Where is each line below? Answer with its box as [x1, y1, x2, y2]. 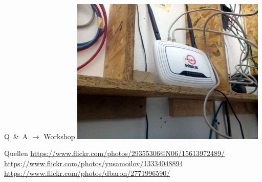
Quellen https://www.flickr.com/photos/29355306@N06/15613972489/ [4, 148, 225, 159]
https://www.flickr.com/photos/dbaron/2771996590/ [4, 168, 170, 178]
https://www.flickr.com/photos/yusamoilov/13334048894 [4, 158, 183, 168]
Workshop [43, 131, 75, 141]
